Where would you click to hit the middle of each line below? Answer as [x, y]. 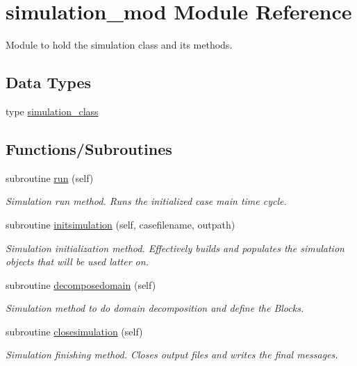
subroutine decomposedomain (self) [81, 284]
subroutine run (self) [50, 177]
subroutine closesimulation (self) [74, 331]
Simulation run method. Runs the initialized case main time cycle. [146, 201]
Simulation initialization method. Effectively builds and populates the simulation [175, 248]
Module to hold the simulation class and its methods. [119, 45]
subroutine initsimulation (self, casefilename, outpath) [121, 224]
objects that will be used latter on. [77, 261]
